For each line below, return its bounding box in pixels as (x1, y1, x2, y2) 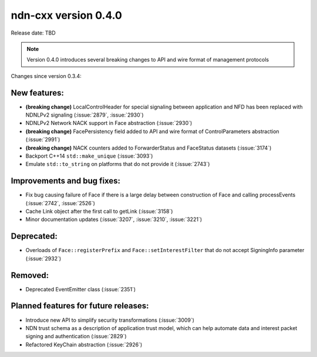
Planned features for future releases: (11, 301, 149, 311)
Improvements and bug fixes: (11, 176, 120, 186)
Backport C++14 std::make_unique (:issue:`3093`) (25, 152, 153, 159)
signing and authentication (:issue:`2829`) (25, 333, 127, 340)
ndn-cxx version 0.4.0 (11, 9, 123, 22)
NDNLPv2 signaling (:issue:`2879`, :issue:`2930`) (25, 111, 144, 118)
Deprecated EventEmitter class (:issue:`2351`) (25, 285, 136, 293)
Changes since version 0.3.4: (11, 72, 82, 79)
